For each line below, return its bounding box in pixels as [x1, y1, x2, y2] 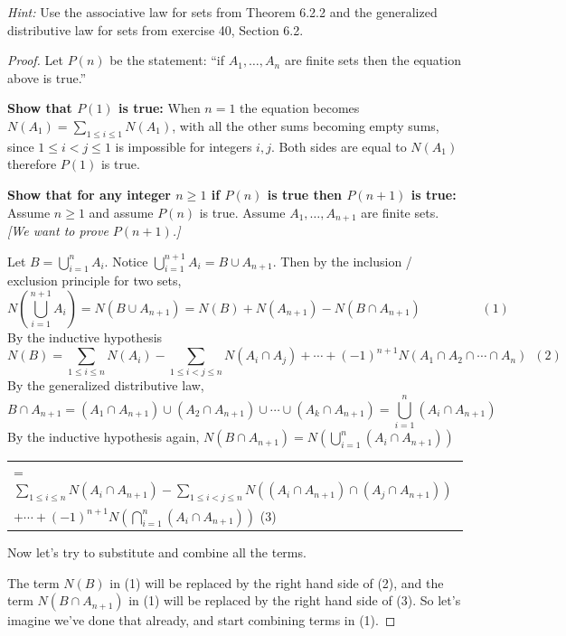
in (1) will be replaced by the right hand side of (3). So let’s [128, 591, 461, 610]
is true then [267, 184, 343, 203]
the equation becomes [240, 98, 360, 117]
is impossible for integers [115, 136, 252, 155]
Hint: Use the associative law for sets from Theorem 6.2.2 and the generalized [7, 3, 438, 21]
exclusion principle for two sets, [7, 271, 182, 290]
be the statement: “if [109, 51, 225, 70]
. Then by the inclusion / [272, 251, 412, 270]
